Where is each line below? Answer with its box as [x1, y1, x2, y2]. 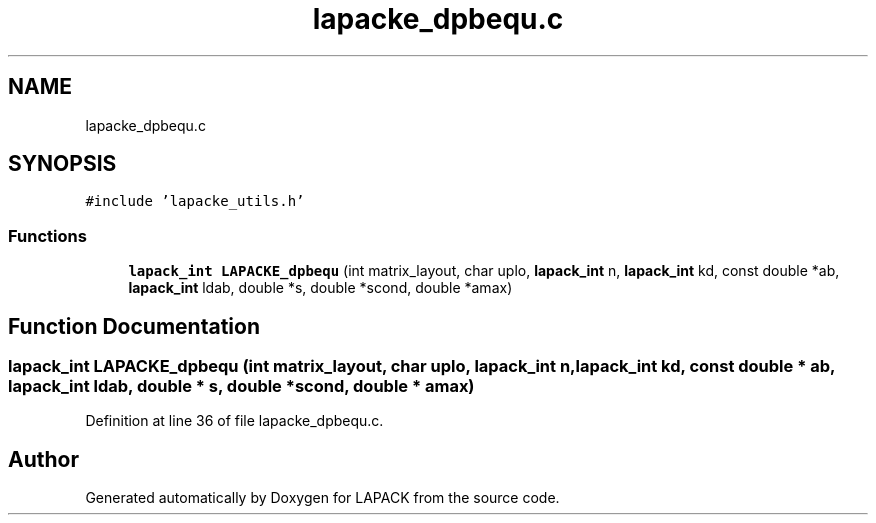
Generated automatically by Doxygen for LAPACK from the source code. [85, 489, 560, 507]
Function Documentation [8, 313, 260, 339]
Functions [8, 225, 87, 246]
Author [8, 446, 79, 472]
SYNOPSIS [8, 151, 117, 177]
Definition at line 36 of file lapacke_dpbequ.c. [85, 412, 384, 430]
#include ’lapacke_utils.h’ [85, 193, 305, 210]
